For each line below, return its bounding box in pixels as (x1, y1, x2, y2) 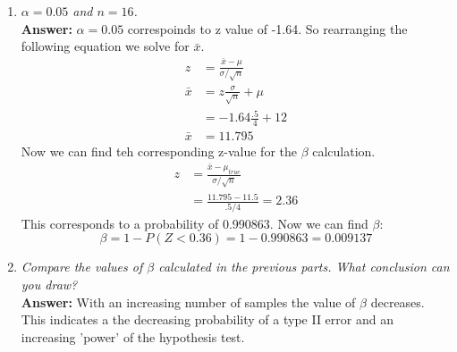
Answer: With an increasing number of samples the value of (21, 292, 356, 311)
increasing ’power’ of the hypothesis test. (21, 327, 245, 346)
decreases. (370, 292, 425, 311)
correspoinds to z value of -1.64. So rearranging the (127, 19, 408, 38)
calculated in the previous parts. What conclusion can (158, 257, 450, 276)
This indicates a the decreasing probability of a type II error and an (21, 310, 394, 329)
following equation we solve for (21, 37, 190, 55)
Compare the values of (21, 257, 143, 276)
